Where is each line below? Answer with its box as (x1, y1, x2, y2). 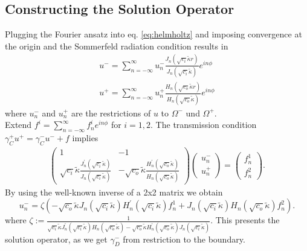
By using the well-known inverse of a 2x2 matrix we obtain (5, 185, 223, 198)
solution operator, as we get (5, 232, 108, 245)
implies (72, 132, 99, 144)
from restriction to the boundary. (123, 232, 245, 245)
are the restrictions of (71, 106, 151, 119)
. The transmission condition (150, 118, 257, 131)
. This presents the (210, 214, 280, 226)
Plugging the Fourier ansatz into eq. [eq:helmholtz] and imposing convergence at (5, 28, 302, 40)
